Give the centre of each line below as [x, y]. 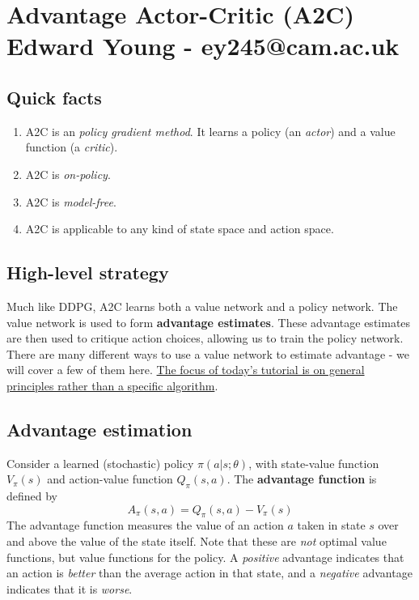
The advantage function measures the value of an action [145, 525]
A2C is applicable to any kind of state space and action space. [180, 229]
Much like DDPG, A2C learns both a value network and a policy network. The [202, 306]
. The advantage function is [302, 479]
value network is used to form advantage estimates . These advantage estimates [209, 322]
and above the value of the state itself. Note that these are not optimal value [197, 541]
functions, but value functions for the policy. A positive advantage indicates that [205, 557]
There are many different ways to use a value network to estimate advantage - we [208, 353]
